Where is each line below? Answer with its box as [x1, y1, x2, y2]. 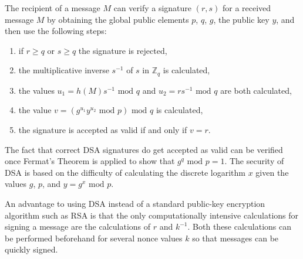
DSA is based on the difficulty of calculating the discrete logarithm [5, 166, 246, 178]
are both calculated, [220, 84, 292, 96]
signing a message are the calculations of [5, 220, 151, 233]
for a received [222, 2, 271, 13]
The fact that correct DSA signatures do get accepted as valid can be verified [5, 143, 283, 155]
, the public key [213, 13, 270, 25]
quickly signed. [5, 243, 58, 255]
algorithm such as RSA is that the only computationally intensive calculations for [5, 209, 299, 221]
